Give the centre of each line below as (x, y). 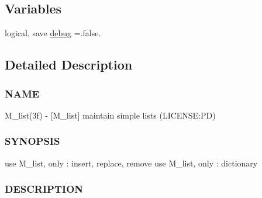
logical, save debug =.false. (53, 33)
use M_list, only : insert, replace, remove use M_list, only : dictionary (131, 163)
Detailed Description (69, 65)
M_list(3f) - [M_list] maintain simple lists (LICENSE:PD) (110, 115)
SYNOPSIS (32, 141)
